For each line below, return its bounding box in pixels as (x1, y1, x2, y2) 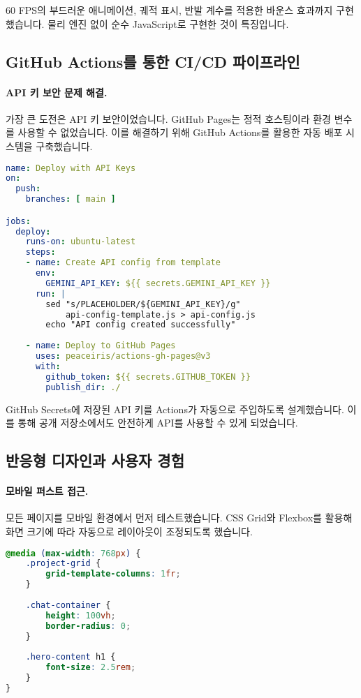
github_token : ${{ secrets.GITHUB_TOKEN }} (45, 371, 251, 382)
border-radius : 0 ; (45, 621, 131, 631)
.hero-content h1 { (25, 652, 116, 662)
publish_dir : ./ (45, 382, 121, 392)
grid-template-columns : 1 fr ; (45, 569, 181, 579)
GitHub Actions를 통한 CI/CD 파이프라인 (6, 50, 300, 72)
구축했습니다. (36, 138, 93, 153)
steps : (25, 247, 56, 258)
